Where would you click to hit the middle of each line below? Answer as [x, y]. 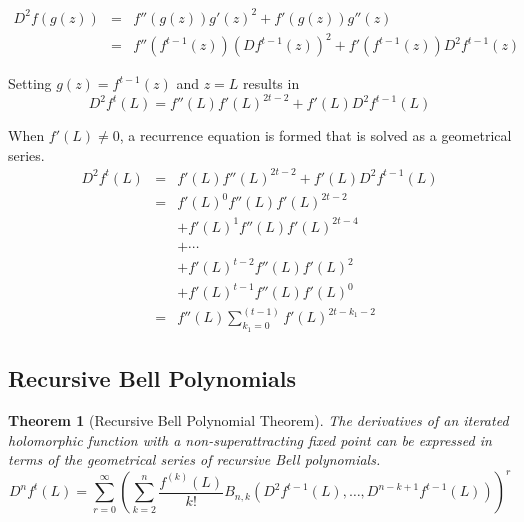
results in [271, 83]
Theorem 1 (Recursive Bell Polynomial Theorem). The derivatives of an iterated [258, 419]
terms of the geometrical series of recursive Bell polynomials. [194, 459]
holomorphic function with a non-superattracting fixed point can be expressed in [250, 439]
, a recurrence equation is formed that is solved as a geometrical [315, 135]
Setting [30, 83]
